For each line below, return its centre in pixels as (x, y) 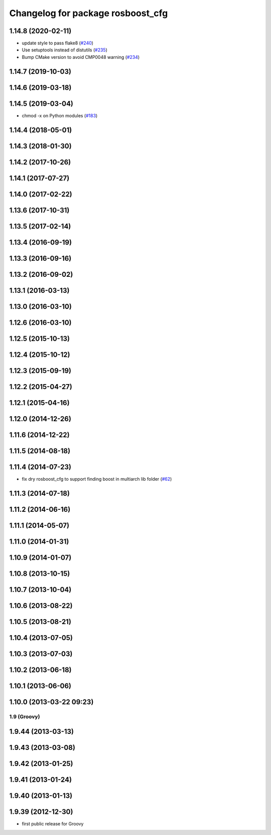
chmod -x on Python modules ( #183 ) (60, 115)
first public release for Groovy (53, 823)
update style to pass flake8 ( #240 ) (58, 43)
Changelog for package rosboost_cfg (89, 13)
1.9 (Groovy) (25, 716)
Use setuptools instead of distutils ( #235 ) (64, 50)
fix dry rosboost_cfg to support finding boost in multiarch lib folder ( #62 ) (97, 479)
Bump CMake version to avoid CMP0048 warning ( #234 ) (81, 57)
